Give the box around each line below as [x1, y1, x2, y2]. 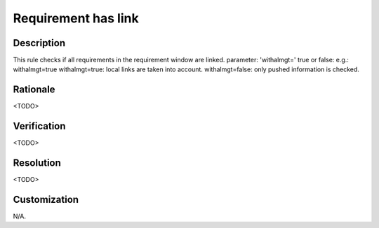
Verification [13, 120, 66, 132]
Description [13, 37, 66, 49]
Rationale [13, 84, 55, 96]
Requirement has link [13, 10, 140, 26]
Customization [13, 193, 79, 206]
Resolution [13, 157, 61, 169]
